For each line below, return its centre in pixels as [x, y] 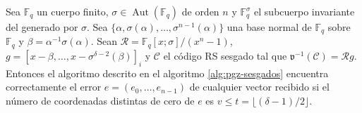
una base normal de [269, 27]
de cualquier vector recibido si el [259, 87]
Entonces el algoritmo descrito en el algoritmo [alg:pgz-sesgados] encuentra [167, 73]
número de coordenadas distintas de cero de [100, 100]
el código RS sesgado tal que [225, 55]
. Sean [104, 41]
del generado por [42, 27]
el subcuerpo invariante [304, 11]
